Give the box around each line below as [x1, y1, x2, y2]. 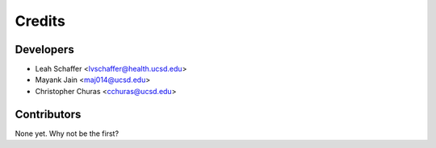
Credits [15, 12, 66, 30]
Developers [15, 43, 74, 56]
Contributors [15, 107, 82, 121]
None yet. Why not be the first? [15, 129, 119, 138]
